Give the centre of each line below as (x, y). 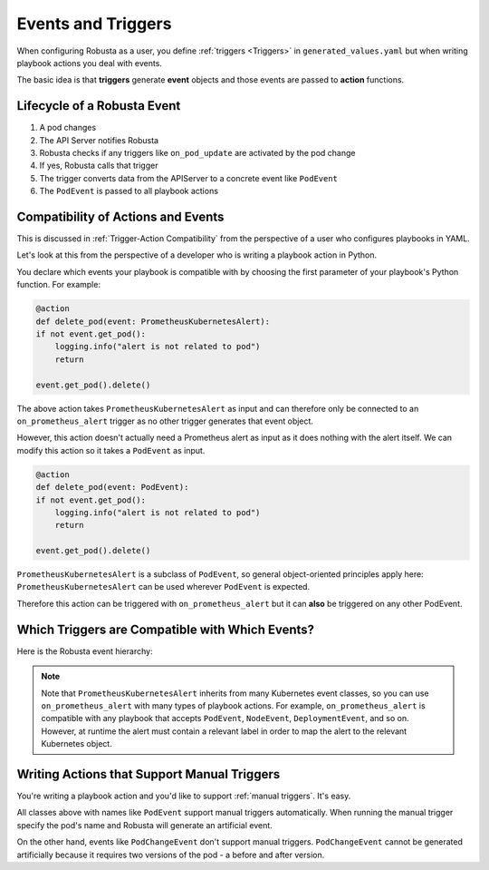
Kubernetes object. (77, 744)
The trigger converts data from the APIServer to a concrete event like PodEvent (189, 178)
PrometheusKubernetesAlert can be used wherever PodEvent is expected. (163, 587)
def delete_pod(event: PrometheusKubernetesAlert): (153, 321)
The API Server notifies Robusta (99, 140)
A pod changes (68, 128)
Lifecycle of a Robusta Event (99, 106)
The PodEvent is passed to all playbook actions (129, 191)
